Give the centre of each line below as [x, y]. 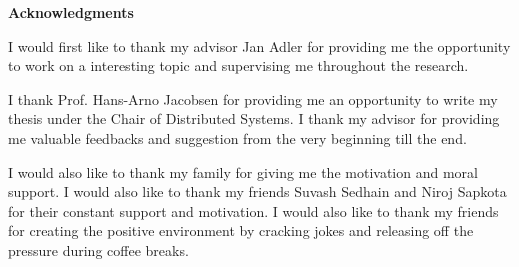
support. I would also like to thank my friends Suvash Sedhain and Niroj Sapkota [257, 191]
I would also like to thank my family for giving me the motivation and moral [243, 171]
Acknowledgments [71, 12]
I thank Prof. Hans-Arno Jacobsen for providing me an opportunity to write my [253, 98]
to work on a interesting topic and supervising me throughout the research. [238, 65]
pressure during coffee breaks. [98, 249]
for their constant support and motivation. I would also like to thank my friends [253, 210]
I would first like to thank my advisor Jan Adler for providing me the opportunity [259, 45]
